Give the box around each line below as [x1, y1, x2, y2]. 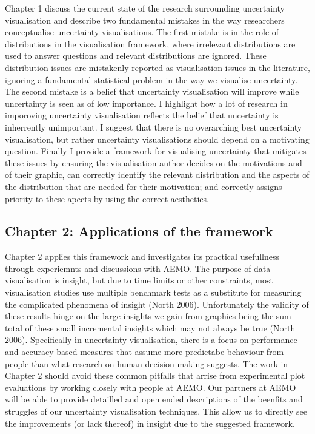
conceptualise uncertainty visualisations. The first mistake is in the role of [5, 25, 279, 38]
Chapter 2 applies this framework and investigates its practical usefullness [5, 250, 280, 263]
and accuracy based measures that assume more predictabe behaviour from [5, 345, 284, 358]
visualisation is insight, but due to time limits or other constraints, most [5, 274, 273, 287]
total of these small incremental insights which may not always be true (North [5, 321, 296, 334]
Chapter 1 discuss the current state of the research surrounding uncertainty [5, 2, 285, 14]
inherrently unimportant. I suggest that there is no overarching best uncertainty [5, 120, 302, 133]
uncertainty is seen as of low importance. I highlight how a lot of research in [5, 97, 288, 109]
